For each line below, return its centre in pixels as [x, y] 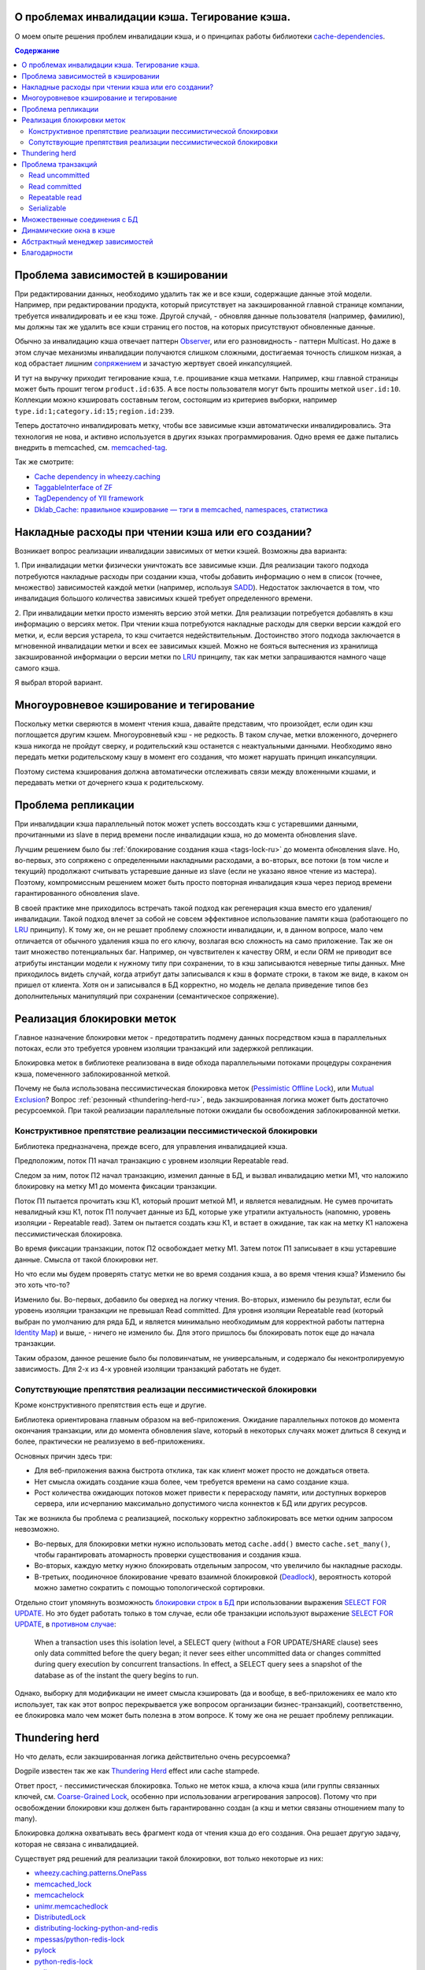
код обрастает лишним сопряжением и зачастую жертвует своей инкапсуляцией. [153, 363]
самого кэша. [37, 668]
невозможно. [37, 1530]
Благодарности [47, 252]
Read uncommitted [59, 175]
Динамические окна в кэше [68, 230]
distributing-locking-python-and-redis [96, 1928]
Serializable [48, 208]
